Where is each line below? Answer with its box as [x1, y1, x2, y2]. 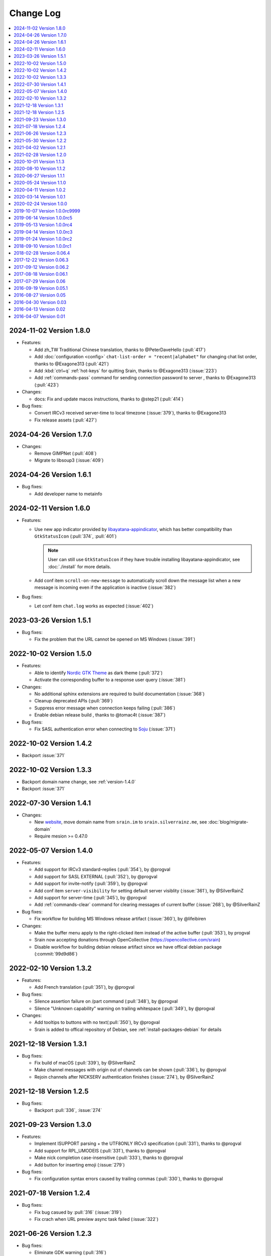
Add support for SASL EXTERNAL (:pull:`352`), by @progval [34, 873, 158, 879]
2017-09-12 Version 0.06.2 [14, 264, 69, 270]
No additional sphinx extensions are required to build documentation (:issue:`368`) [34, 691, 205, 697]
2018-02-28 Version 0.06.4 [14, 250, 70, 256]
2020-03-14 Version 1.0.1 [14, 193, 65, 199]
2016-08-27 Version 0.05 [14, 292, 66, 298]
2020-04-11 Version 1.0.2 [14, 186, 66, 193]
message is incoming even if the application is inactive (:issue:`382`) [34, 584, 176, 590]
